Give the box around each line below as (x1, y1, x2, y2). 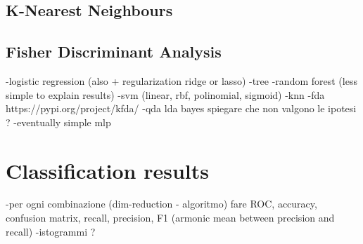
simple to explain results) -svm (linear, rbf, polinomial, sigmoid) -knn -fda (6, 87, 325, 102)
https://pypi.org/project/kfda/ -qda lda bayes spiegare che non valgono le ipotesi (6, 101, 357, 116)
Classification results (6, 156, 210, 184)
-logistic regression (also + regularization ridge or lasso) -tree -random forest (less (6, 73, 357, 88)
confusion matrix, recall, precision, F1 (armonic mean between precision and (6, 210, 335, 225)
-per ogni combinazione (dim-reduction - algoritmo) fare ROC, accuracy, (6, 196, 317, 211)
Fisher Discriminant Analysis (6, 41, 222, 62)
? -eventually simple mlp (6, 114, 111, 129)
